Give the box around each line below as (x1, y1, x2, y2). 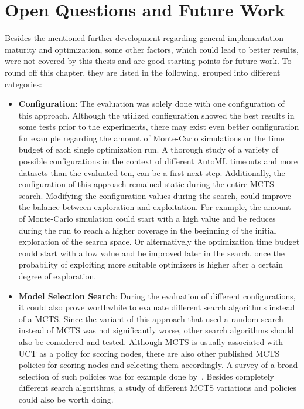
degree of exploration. (18, 270, 97, 282)
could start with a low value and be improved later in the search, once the (18, 246, 285, 259)
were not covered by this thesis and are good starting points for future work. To (5, 55, 292, 67)
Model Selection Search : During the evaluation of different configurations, (18, 289, 296, 302)
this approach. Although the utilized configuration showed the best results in (18, 109, 295, 121)
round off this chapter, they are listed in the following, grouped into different (5, 66, 281, 78)
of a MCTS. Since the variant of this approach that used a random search (18, 312, 283, 325)
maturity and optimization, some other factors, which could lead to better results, (5, 43, 299, 55)
